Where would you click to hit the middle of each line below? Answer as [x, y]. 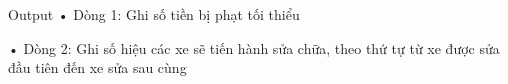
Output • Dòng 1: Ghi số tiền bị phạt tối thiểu [154, 14]
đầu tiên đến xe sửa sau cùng [97, 67]
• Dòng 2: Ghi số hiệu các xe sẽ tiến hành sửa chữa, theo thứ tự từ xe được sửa [254, 47]
